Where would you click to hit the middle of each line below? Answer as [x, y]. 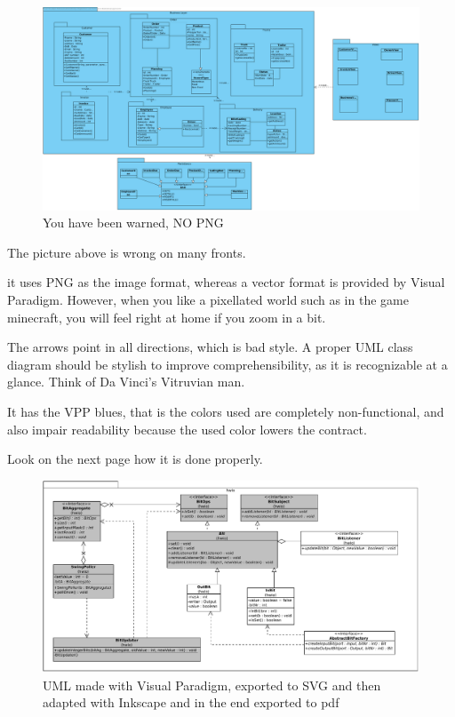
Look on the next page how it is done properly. [135, 459]
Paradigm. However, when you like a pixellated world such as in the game [208, 299]
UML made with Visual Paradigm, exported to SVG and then [212, 685]
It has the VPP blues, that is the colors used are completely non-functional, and [226, 411]
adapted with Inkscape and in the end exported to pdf [191, 702]
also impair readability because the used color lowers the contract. [187, 429]
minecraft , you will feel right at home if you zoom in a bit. [167, 317]
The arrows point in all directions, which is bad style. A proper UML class [210, 347]
